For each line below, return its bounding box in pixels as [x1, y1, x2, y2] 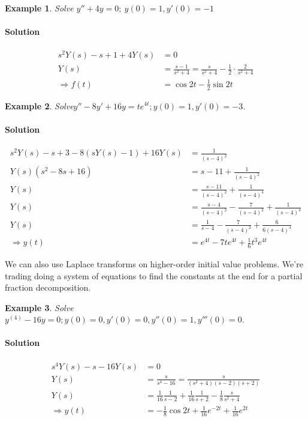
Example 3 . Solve [5, 301, 74, 313]
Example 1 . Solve [5, 2, 74, 14]
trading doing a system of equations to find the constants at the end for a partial [5, 269, 303, 282]
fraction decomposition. [5, 281, 91, 294]
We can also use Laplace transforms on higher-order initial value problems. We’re [5, 257, 303, 270]
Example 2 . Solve [5, 99, 74, 112]
